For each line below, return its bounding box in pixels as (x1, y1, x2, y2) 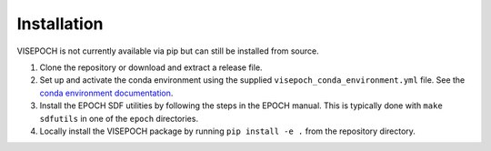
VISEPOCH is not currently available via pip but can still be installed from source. (16, 45, 320, 56)
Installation (16, 14, 104, 34)
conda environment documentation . (39, 87, 174, 98)
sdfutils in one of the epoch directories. (39, 113, 199, 124)
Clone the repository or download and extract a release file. (39, 62, 263, 73)
